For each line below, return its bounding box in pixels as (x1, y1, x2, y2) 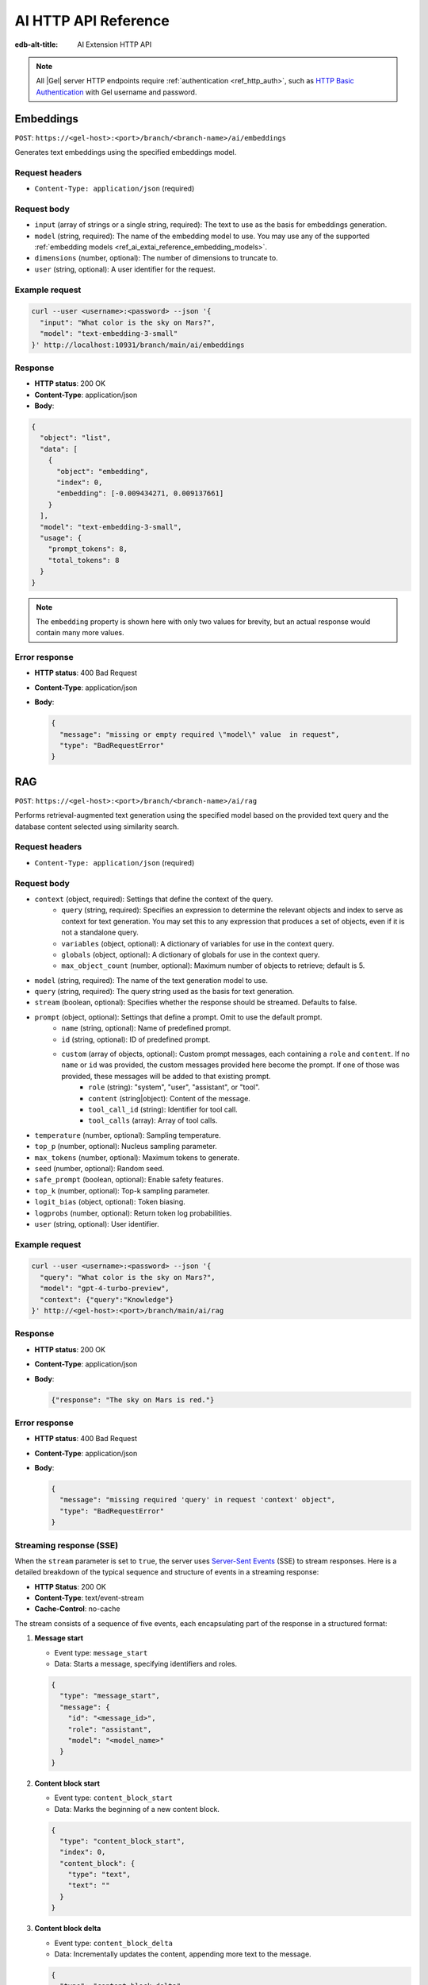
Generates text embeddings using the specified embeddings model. (14, 148, 237, 157)
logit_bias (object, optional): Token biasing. (34, 1197, 185, 1207)
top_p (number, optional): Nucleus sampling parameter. (34, 1142, 217, 1151)
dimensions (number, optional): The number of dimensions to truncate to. (34, 253, 278, 263)
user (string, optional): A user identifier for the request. (34, 264, 216, 274)
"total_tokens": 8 (48, 556, 120, 565)
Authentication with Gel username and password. (36, 87, 197, 97)
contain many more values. (36, 628, 124, 638)
